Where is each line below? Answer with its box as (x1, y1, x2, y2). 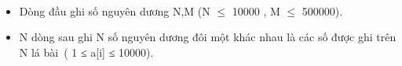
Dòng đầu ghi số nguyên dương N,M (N (19, 2, 210, 19)
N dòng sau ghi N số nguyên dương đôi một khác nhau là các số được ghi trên (19, 29, 397, 45)
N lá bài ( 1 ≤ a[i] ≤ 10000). (19, 43, 154, 60)
